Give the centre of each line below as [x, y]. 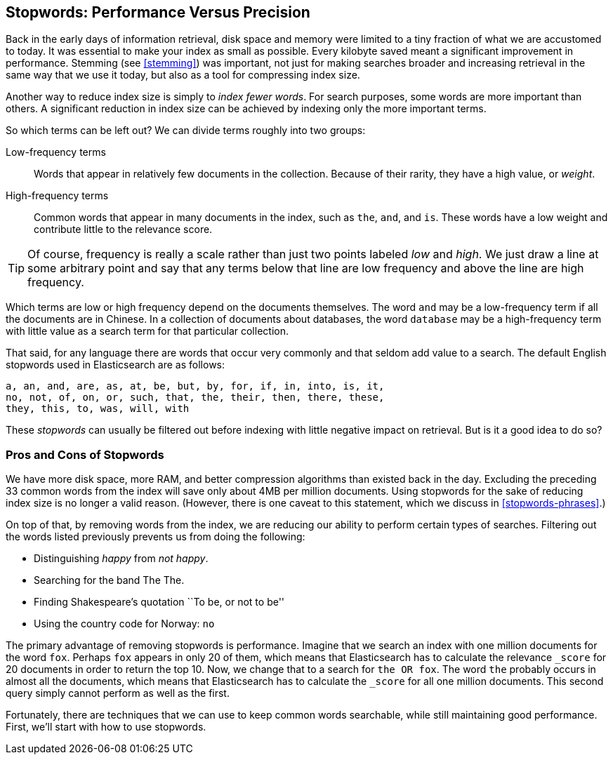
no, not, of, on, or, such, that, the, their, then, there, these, [195, 398]
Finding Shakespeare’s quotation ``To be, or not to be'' [159, 602]
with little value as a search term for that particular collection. [147, 331]
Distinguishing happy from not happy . [121, 559]
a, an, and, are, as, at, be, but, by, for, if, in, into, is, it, [195, 386]
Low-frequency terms [56, 152]
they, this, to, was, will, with [98, 409]
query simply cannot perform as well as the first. [118, 693]
